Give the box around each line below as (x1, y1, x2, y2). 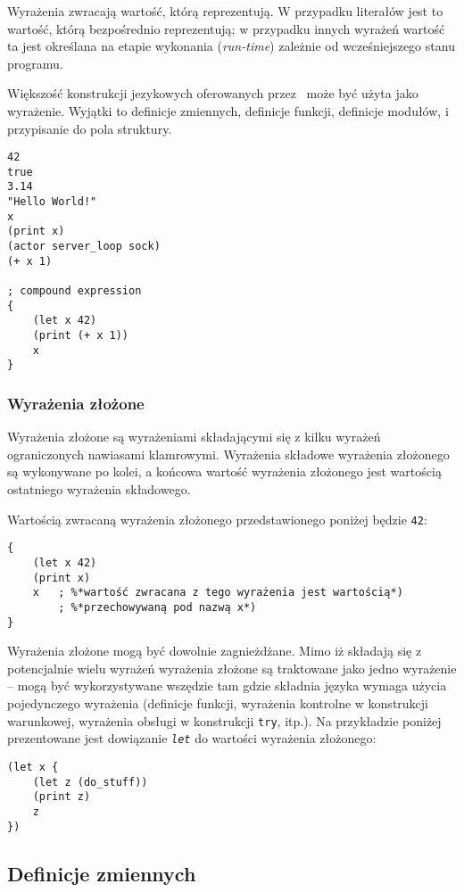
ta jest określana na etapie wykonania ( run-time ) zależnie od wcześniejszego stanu (7, 37, 455, 55)
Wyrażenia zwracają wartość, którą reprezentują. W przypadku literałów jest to (7, 2, 443, 20)
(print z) (32, 790, 91, 804)
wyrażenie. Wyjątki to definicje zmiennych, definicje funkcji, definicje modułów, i (7, 101, 449, 120)
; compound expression (7, 285, 142, 298)
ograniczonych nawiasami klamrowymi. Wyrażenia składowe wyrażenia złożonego (7, 444, 450, 463)
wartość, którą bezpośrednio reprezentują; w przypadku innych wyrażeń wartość (7, 19, 445, 37)
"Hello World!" (7, 195, 97, 209)
